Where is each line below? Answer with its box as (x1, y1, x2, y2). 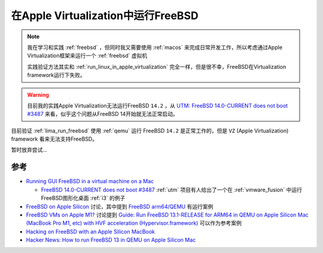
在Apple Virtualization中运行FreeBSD (11, 9, 199, 22)
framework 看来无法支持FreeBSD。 (11, 135, 98, 143)
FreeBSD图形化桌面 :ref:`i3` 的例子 (41, 194, 126, 202)
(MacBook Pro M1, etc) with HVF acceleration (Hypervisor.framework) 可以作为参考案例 (26, 220, 242, 227)
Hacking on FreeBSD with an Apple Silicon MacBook (26, 228, 156, 235)
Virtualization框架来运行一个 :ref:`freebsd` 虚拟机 (27, 52, 148, 59)
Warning (27, 91, 49, 98)
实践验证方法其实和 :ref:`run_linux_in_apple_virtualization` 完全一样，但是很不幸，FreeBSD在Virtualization (27, 63, 287, 70)
